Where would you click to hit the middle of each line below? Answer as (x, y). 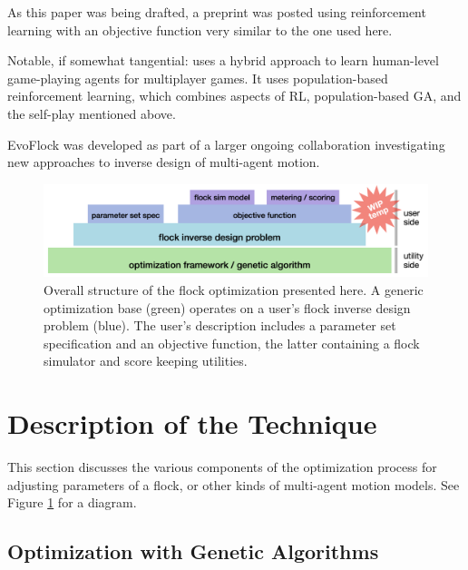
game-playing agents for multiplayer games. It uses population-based (198, 78)
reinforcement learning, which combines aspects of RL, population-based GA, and (234, 96)
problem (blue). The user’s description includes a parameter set (220, 325)
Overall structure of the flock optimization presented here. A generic (234, 290)
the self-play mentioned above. (92, 113)
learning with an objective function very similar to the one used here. (200, 29)
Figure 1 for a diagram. (72, 502)
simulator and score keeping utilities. (146, 361)
